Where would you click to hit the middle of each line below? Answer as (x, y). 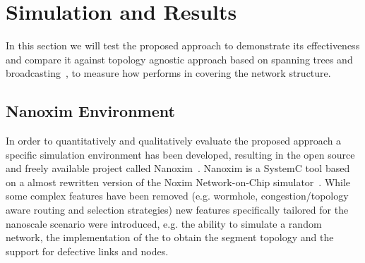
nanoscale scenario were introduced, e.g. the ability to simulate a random (164, 223)
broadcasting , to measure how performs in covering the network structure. (168, 73)
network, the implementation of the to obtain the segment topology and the (170, 237)
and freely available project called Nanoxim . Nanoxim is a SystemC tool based (178, 168)
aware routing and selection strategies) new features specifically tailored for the (177, 210)
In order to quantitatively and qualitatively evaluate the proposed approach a (174, 141)
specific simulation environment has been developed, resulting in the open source (180, 154)
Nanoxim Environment (90, 111)
